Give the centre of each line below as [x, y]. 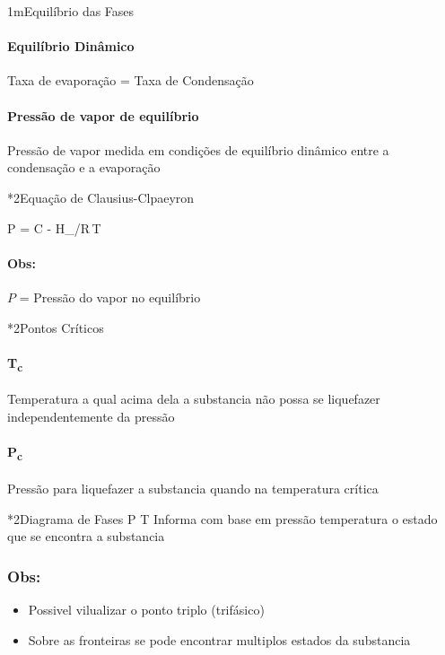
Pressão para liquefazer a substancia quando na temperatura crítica [193, 488]
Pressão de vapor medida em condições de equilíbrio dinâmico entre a [198, 149]
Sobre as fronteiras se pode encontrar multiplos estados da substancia [219, 639]
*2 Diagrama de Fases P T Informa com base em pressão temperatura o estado [222, 518]
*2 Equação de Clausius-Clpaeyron [101, 197]
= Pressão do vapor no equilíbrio [110, 297]
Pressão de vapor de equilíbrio [103, 115]
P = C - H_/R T [54, 227]
